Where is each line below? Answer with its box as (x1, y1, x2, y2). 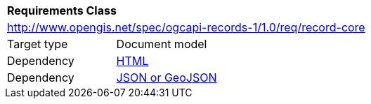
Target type (7, 37, 68, 51)
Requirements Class (7, 3, 117, 17)
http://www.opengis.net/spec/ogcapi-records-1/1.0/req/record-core (7, 20, 365, 34)
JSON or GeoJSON (116, 70, 217, 84)
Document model (116, 37, 207, 51)
